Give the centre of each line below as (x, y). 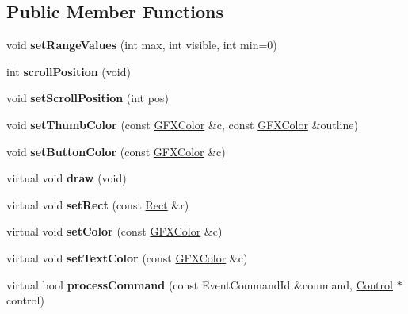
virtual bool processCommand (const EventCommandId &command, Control (200, 284)
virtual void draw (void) (67, 178)
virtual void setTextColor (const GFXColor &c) (127, 257)
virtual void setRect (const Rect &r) (98, 204)
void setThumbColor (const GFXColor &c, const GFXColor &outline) (182, 124)
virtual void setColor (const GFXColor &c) (114, 231)
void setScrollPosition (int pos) (88, 98)
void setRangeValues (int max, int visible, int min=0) (142, 45)
